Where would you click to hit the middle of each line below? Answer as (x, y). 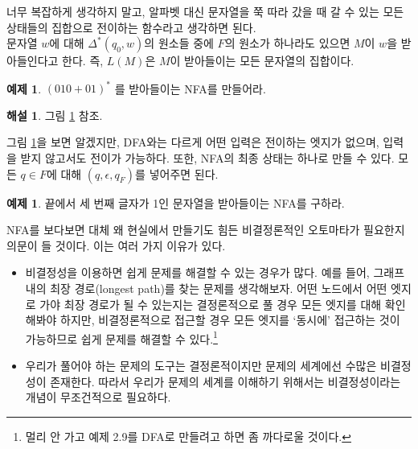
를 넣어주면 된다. (177, 173)
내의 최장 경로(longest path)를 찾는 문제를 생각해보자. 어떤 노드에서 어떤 (206, 288)
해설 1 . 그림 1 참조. (55, 115)
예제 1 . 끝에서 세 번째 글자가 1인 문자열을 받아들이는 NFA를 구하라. (176, 202)
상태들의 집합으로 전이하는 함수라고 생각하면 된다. (131, 27)
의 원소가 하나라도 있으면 (287, 43)
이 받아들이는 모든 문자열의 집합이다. (262, 61)
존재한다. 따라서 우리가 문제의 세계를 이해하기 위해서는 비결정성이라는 (225, 381)
